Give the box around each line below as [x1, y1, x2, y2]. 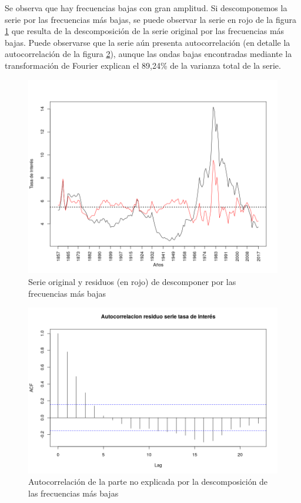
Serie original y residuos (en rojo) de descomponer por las [28, 275, 236, 287]
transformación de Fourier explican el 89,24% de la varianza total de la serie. [5, 59, 281, 71]
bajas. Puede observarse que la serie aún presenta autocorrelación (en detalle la [5, 36, 290, 48]
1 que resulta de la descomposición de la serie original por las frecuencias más [5, 25, 285, 37]
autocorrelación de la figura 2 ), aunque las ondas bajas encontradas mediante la [5, 48, 292, 60]
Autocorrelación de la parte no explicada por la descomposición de [28, 475, 268, 488]
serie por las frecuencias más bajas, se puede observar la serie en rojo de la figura [5, 13, 296, 25]
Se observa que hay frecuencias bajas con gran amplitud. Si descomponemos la [5, 2, 287, 14]
